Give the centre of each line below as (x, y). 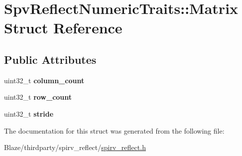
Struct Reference (63, 28)
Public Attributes (50, 59)
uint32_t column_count (44, 80)
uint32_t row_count (38, 97)
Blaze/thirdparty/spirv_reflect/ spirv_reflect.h (75, 147)
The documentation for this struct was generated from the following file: (114, 130)
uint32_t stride (29, 113)
